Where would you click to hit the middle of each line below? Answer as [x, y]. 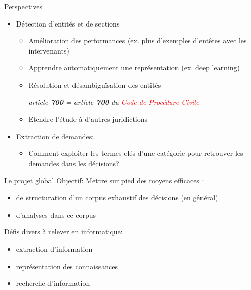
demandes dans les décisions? [74, 163]
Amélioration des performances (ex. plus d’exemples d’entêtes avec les [137, 41]
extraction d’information [54, 248]
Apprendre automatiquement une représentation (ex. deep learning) [134, 68]
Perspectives [23, 6]
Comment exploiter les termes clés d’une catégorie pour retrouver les [136, 153]
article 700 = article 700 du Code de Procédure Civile [114, 102]
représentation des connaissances [67, 266]
